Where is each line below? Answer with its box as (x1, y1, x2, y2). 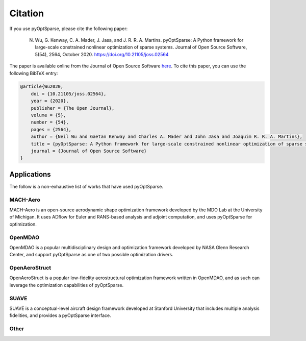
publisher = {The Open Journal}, (31, 105, 115, 111)
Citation (9, 8, 44, 19)
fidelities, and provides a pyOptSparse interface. (9, 312, 112, 319)
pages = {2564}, (31, 127, 71, 132)
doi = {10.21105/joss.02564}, (31, 91, 107, 96)
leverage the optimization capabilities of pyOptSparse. (9, 282, 124, 288)
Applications (9, 170, 51, 179)
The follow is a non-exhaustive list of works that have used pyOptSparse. (9, 183, 163, 189)
